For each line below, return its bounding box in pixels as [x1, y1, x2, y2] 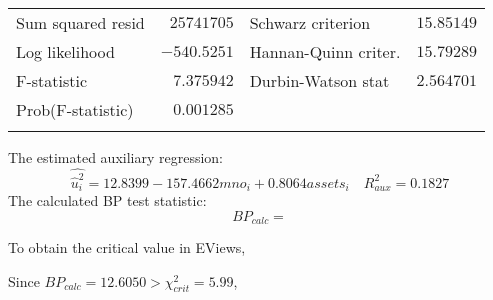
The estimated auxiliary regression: [8, 147, 224, 167]
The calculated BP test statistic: [8, 189, 207, 210]
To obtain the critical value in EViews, [8, 237, 246, 258]
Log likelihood [16, 40, 115, 63]
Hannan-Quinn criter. [249, 40, 401, 63]
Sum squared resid [16, 11, 145, 34]
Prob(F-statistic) [16, 98, 134, 121]
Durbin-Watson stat [249, 69, 390, 92]
